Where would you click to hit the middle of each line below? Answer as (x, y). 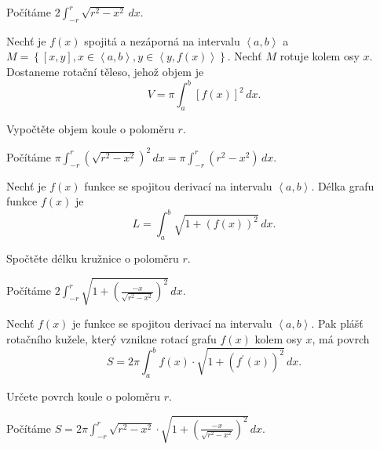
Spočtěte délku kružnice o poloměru (93, 258)
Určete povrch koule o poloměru (84, 396)
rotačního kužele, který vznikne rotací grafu (111, 338)
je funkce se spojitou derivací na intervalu (172, 323)
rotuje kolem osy (320, 56)
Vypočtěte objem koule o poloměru (90, 128)
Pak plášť (340, 323)
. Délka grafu (343, 185)
